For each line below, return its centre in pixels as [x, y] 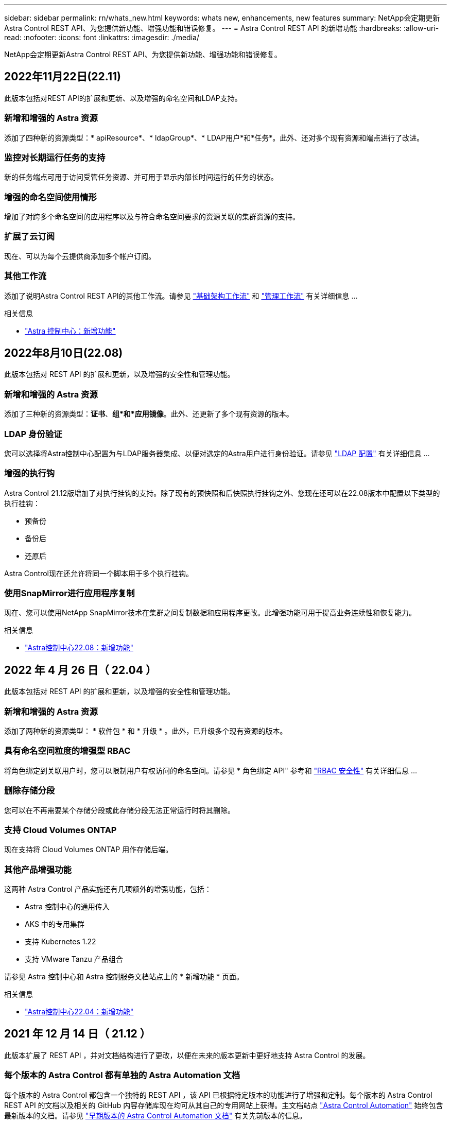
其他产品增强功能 [38, 869]
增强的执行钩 [30, 473]
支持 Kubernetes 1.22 [60, 942]
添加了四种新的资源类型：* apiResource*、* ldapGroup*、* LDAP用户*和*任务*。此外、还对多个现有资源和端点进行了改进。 [214, 137]
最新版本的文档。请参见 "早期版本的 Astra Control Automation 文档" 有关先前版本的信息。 [155, 1115]
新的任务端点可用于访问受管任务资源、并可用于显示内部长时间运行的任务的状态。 [141, 177]
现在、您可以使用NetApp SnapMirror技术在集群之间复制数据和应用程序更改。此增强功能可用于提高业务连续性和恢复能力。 [210, 613]
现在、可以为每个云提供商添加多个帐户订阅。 [80, 256]
